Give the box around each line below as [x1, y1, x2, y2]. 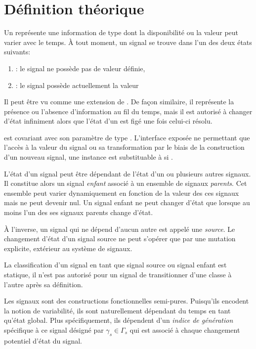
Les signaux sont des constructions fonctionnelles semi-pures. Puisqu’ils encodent [4, 296, 249, 306]
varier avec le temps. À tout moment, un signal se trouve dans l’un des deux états [4, 37, 252, 47]
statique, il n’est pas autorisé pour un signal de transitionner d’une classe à [4, 269, 232, 279]
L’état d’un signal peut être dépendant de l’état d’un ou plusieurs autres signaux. [4, 168, 251, 178]
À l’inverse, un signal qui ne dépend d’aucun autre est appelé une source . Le [4, 223, 235, 234]
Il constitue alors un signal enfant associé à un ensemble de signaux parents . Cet [4, 178, 247, 188]
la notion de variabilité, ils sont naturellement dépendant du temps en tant [4, 305, 231, 315]
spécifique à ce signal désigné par [4, 324, 104, 335]
